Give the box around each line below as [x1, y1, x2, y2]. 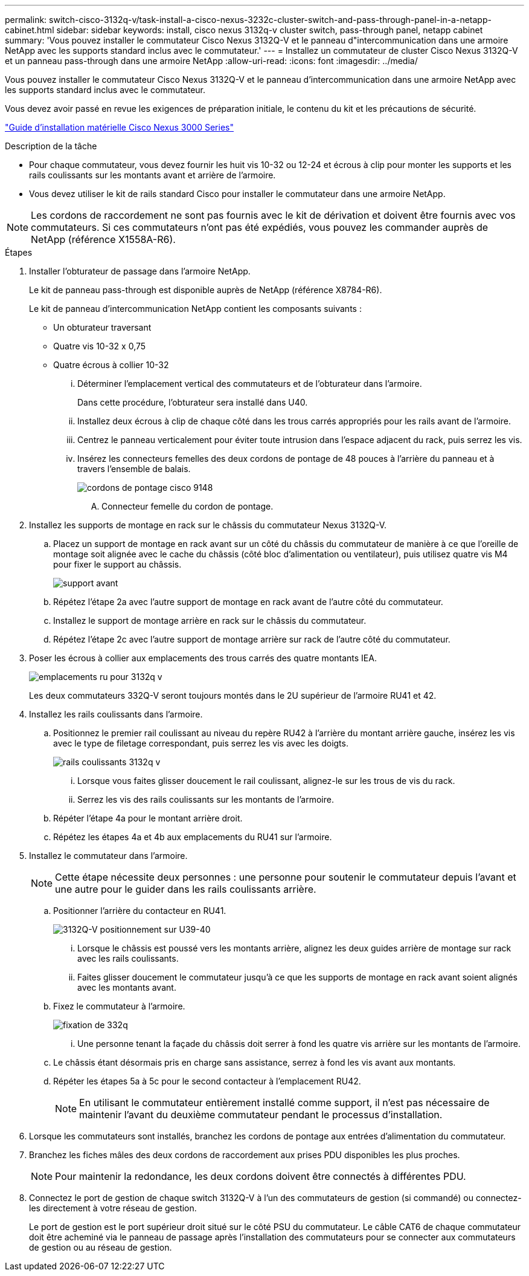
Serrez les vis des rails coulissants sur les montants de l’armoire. [77, 794, 334, 805]
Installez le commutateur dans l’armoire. [29, 850, 188, 861]
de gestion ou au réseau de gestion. [29, 1242, 172, 1252]
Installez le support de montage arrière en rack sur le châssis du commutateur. [53, 615, 367, 626]
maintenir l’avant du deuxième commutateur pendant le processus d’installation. [79, 1109, 443, 1121]
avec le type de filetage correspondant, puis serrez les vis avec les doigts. [53, 738, 348, 748]
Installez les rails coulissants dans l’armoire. [29, 709, 203, 719]
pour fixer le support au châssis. [53, 559, 182, 569]
